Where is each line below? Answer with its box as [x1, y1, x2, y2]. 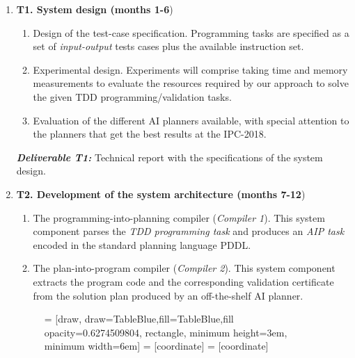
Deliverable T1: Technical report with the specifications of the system [16, 149, 323, 164]
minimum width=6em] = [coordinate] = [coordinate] [44, 339, 269, 353]
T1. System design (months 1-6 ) [16, 2, 173, 16]
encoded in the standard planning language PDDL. [33, 237, 251, 252]
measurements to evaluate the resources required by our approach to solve [33, 76, 349, 90]
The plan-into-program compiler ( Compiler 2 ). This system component [33, 261, 336, 275]
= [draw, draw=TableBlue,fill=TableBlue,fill [44, 311, 234, 326]
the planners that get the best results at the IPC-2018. [33, 127, 267, 141]
